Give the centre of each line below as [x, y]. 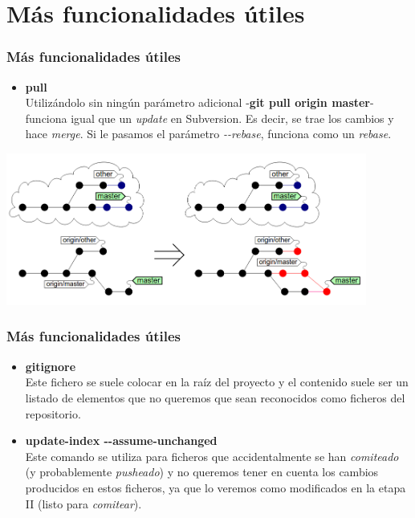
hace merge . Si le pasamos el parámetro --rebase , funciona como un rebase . [208, 134]
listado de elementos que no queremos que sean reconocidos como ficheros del [215, 397]
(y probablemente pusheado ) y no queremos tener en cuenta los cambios [202, 472]
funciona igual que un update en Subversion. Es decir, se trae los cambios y [210, 118]
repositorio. [53, 413]
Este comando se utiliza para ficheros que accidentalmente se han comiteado [212, 456]
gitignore [51, 366]
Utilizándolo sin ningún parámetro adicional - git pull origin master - [199, 102]
